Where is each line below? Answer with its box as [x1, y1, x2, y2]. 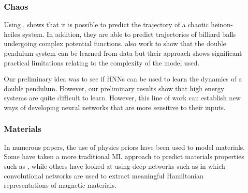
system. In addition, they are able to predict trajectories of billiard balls [22, 29, 236, 39]
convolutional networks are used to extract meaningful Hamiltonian [4, 170, 204, 180]
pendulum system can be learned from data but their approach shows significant [4, 48, 242, 58]
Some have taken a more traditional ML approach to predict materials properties [4, 151, 244, 161]
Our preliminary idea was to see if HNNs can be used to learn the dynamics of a [4, 74, 242, 84]
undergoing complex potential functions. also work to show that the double [4, 38, 226, 48]
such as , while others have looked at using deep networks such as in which [4, 161, 225, 171]
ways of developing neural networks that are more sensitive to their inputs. [4, 102, 226, 112]
